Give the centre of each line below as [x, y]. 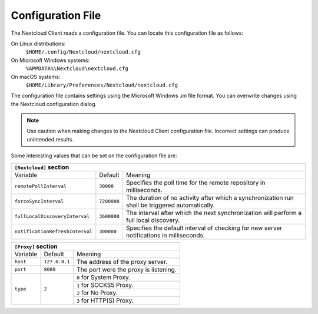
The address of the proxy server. [122, 262]
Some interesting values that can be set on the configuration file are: [94, 156]
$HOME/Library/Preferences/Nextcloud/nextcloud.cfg [102, 85]
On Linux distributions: [38, 44]
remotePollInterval [41, 186]
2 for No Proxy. [97, 293]
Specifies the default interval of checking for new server [204, 228]
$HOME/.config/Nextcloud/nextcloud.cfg [83, 52]
